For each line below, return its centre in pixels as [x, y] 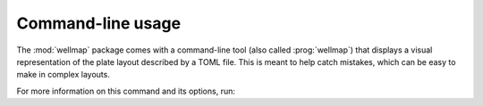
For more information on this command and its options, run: [126, 91]
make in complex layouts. [64, 75]
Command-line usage [99, 23]
